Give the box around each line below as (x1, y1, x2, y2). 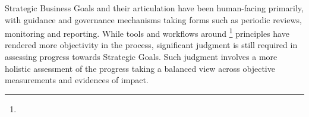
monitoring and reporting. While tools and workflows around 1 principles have (5, 26, 289, 39)
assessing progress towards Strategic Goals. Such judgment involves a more (5, 50, 278, 63)
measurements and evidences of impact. (5, 74, 149, 86)
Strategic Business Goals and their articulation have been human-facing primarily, (5, 2, 304, 14)
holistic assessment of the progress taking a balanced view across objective (5, 62, 275, 74)
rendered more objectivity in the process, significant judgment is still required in (5, 39, 298, 51)
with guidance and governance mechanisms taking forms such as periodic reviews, (5, 13, 302, 26)
